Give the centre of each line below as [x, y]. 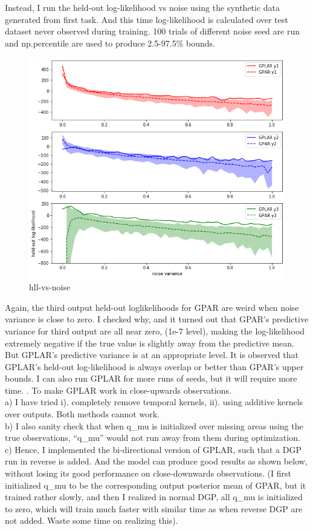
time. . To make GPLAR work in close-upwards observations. [118, 390]
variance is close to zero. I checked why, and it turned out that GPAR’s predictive [157, 319]
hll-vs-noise [50, 287]
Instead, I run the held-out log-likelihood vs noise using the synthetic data [143, 7]
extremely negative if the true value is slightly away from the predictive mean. [150, 343]
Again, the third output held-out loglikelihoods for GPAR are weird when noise [152, 307]
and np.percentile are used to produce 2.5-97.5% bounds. [110, 43]
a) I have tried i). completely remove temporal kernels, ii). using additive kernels [154, 402]
